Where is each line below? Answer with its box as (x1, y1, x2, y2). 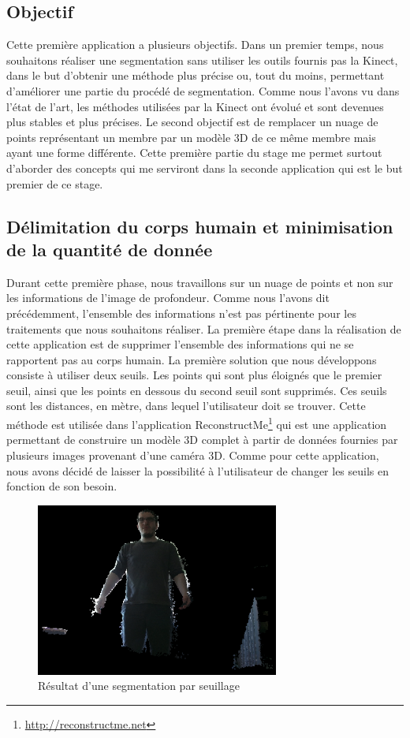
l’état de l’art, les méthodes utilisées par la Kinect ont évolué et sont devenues (6, 98, 384, 114)
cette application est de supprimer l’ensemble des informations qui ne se (6, 336, 354, 352)
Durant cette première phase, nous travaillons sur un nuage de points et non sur (6, 274, 393, 290)
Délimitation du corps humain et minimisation (6, 214, 393, 238)
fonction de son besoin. (6, 478, 117, 494)
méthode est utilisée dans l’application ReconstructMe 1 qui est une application (6, 414, 387, 432)
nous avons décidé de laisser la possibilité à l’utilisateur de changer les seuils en (6, 462, 389, 479)
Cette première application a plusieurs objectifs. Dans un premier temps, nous (6, 36, 384, 53)
